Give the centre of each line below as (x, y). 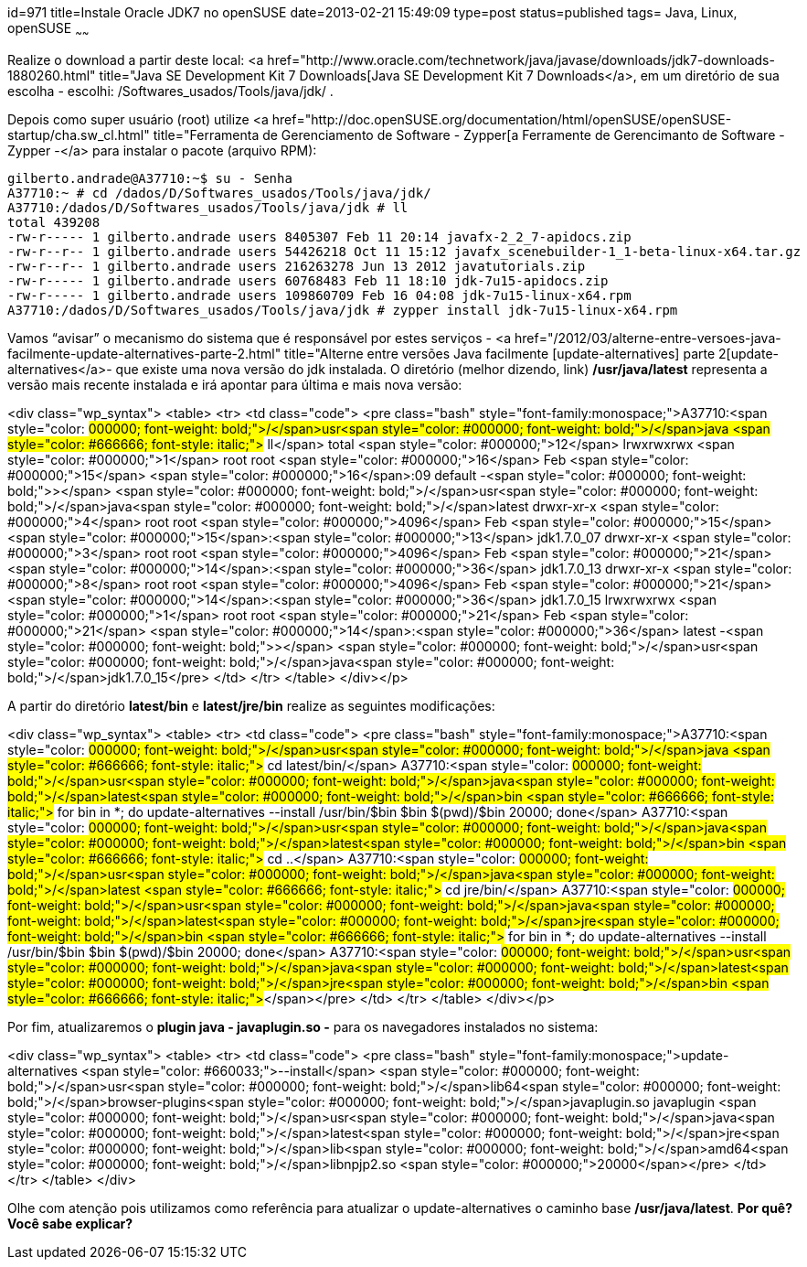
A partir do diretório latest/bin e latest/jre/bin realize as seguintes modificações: (251, 705)
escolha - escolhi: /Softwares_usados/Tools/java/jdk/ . (170, 91)
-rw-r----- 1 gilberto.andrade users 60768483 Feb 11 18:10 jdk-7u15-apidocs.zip (308, 280)
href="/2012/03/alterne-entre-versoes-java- (648, 338)
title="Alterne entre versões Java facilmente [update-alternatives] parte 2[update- (531, 353)
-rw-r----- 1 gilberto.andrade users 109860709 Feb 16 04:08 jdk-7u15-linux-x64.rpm (319, 295)
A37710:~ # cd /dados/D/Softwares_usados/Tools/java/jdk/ (219, 193)
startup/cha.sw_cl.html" (79, 134)
